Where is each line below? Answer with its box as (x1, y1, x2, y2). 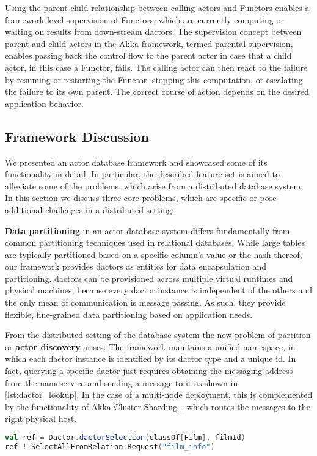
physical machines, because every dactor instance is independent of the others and (5, 284, 313, 296)
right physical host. (5, 412, 77, 425)
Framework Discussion (5, 127, 149, 145)
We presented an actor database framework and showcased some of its (5, 155, 268, 168)
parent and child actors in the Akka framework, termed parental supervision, (5, 37, 293, 50)
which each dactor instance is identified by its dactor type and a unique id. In (5, 352, 296, 365)
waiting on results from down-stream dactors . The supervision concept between (5, 25, 302, 38)
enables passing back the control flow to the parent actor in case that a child (5, 49, 292, 62)
